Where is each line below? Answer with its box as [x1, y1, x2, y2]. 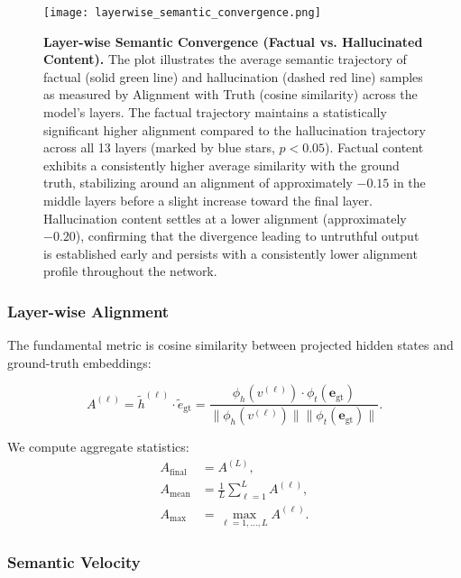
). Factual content [325, 138, 424, 157]
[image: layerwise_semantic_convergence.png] [43, 6, 321, 19]
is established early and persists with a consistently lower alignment [43, 243, 418, 262]
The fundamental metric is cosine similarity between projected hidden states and [7, 335, 454, 354]
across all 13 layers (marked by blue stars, [43, 138, 275, 157]
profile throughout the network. [43, 261, 217, 280]
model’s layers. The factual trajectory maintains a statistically [43, 103, 387, 122]
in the [393, 173, 426, 192]
